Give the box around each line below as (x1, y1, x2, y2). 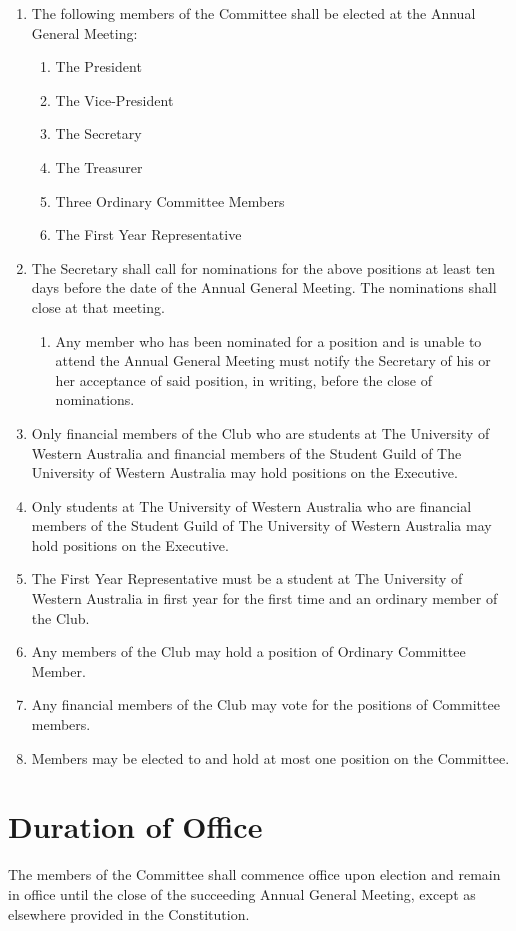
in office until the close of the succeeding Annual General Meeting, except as (8, 883, 476, 904)
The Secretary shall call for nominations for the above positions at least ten (31, 257, 496, 278)
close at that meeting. (31, 296, 165, 317)
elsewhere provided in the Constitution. (8, 903, 250, 924)
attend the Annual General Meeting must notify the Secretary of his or (55, 350, 491, 371)
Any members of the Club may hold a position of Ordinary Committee (31, 641, 466, 662)
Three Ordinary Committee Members (55, 190, 285, 211)
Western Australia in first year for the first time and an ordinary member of (31, 588, 498, 609)
